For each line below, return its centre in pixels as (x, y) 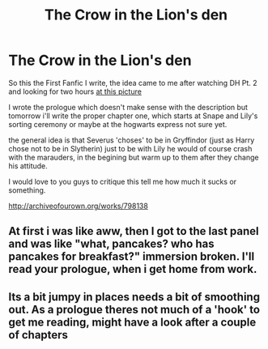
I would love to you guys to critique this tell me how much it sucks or (123, 181)
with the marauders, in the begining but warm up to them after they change (134, 157)
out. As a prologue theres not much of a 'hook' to (134, 309)
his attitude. (28, 166)
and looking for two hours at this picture (75, 92)
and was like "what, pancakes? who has (111, 244)
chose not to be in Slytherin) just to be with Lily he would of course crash (130, 148)
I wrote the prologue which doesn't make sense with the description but (128, 107)
